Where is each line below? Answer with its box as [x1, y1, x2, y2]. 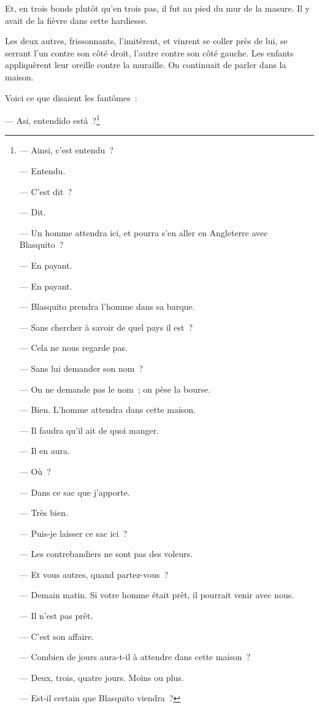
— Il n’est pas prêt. [19, 609, 93, 622]
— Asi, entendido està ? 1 [5, 112, 100, 126]
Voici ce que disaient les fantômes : [5, 91, 137, 104]
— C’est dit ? [19, 185, 72, 198]
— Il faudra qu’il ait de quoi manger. [19, 423, 159, 436]
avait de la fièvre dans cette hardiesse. [5, 13, 148, 26]
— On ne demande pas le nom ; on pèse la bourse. [19, 382, 211, 395]
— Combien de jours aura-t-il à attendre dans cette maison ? [19, 650, 251, 663]
